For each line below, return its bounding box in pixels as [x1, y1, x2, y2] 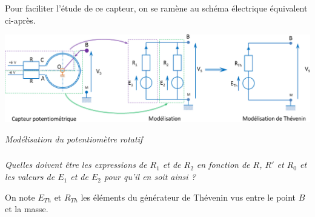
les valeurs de [5, 170, 55, 183]
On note [5, 190, 35, 203]
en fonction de [196, 158, 250, 171]
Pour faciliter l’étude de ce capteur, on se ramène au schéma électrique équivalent [5, 2, 308, 14]
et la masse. [5, 202, 48, 215]
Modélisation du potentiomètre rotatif [5, 132, 143, 145]
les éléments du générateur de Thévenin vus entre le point [81, 190, 296, 203]
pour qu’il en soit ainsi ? [104, 170, 196, 183]
